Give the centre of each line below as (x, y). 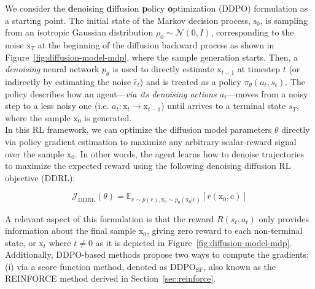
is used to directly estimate (163, 69)
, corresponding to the (252, 32)
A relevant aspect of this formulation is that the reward (110, 218)
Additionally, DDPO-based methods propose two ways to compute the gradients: (157, 254)
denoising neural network (52, 69)
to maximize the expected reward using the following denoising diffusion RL (148, 166)
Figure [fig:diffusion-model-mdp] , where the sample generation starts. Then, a (152, 57)
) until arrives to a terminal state (224, 106)
